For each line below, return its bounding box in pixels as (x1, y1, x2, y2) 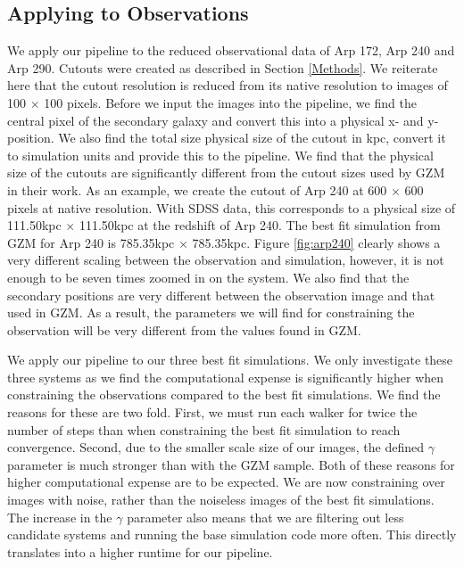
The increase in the (7, 507, 112, 526)
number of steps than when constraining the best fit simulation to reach (7, 420, 401, 439)
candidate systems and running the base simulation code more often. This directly (7, 525, 457, 544)
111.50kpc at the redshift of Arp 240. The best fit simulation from (79, 216, 441, 234)
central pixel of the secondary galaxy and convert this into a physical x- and (7, 111, 424, 129)
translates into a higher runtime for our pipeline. (7, 542, 273, 561)
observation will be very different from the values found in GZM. (7, 320, 361, 339)
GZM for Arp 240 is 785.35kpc (7, 233, 175, 251)
